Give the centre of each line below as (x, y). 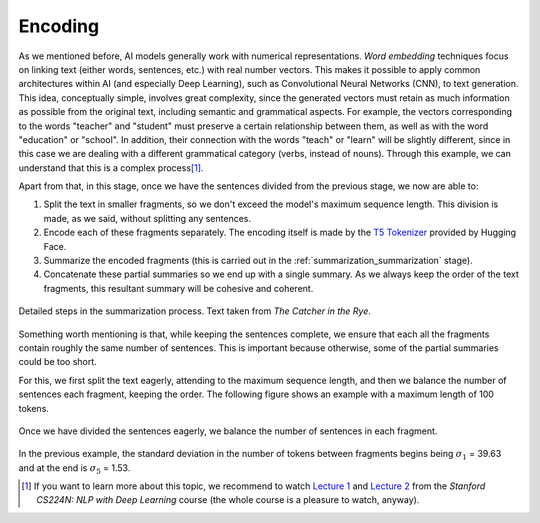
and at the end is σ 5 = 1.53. (74, 468)
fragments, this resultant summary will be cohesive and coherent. (178, 288)
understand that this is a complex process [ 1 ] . (111, 167)
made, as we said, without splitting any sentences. (147, 218)
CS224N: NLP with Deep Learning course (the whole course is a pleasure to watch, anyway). (228, 500)
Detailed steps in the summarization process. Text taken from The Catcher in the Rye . (195, 311)
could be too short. (57, 362)
